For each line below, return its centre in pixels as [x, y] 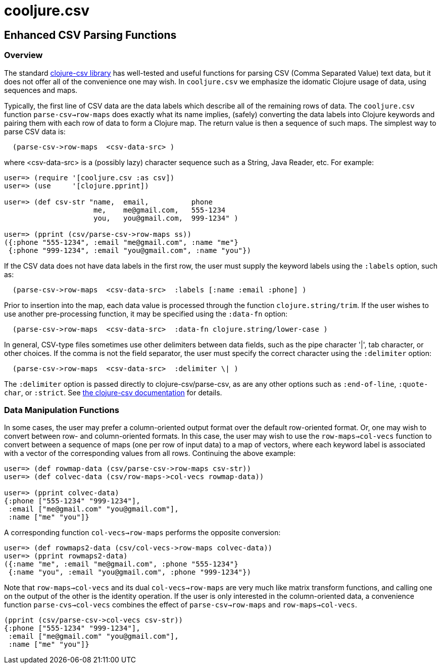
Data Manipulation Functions [62, 410]
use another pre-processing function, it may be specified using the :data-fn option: [146, 314]
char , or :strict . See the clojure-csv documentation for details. [113, 392]
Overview [23, 55]
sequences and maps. [41, 90]
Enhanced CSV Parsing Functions [90, 35]
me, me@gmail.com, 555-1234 [160, 210]
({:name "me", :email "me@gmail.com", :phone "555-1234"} [121, 564]
